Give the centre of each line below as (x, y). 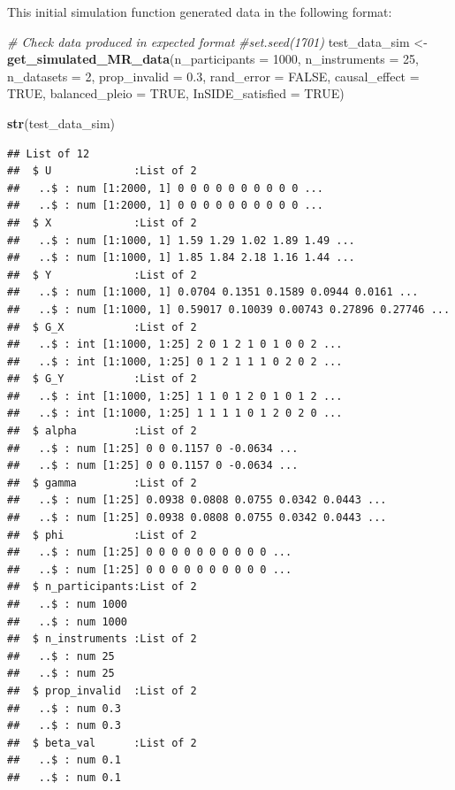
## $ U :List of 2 (102, 171)
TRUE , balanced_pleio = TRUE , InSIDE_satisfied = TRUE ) (176, 93)
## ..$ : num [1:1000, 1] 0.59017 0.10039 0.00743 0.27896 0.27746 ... (229, 309)
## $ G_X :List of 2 (102, 327)
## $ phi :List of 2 (102, 535)
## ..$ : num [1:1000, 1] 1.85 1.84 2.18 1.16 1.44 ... (181, 258)
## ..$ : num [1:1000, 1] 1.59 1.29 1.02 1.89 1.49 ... (181, 240)
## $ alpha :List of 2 (102, 431)
